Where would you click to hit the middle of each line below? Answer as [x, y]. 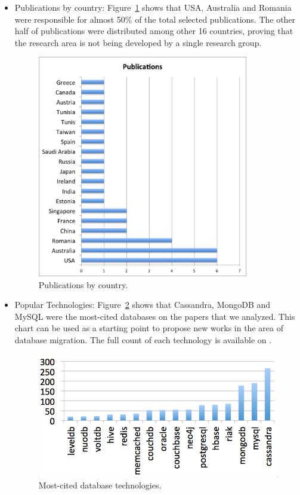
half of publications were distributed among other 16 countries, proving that [154, 31]
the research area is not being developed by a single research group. [138, 42]
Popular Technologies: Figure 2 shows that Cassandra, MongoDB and [143, 305]
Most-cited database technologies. [100, 485]
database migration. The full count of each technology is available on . [143, 340]
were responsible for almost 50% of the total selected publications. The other [155, 19]
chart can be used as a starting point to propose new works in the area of [149, 328]
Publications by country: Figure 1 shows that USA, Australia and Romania [153, 7]
